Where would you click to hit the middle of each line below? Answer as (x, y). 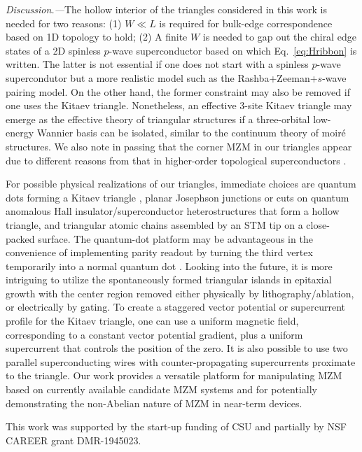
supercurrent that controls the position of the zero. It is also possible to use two (177, 348)
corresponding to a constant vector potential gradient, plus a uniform (154, 334)
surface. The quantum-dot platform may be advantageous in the (175, 238)
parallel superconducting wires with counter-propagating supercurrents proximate (181, 361)
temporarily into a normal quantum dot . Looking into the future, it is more (169, 266)
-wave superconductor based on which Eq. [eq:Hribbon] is (233, 50)
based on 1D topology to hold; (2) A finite (97, 37)
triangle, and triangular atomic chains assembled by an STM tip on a (154, 224)
